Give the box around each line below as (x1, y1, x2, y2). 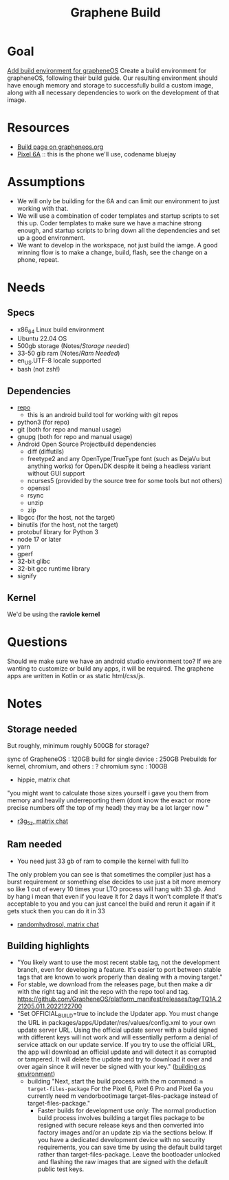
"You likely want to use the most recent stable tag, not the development (17, 958, 220, 966)
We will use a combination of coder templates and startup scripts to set (17, 212, 219, 220)
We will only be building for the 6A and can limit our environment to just (17, 196, 220, 205)
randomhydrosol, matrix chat (17, 920, 100, 928)
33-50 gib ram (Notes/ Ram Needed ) (17, 349, 120, 357)
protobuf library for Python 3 (17, 528, 98, 536)
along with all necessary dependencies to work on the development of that (7, 88, 219, 96)
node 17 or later (17, 536, 62, 544)
